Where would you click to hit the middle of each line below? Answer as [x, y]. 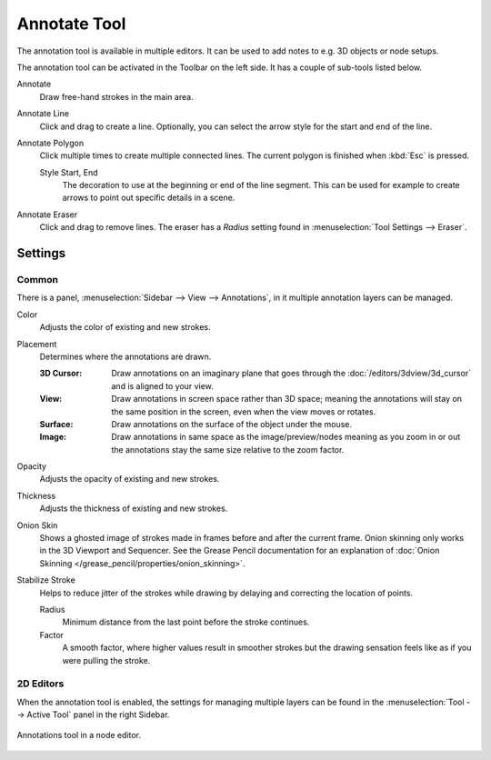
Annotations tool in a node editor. [79, 735]
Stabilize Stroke [46, 580]
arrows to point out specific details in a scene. [149, 198]
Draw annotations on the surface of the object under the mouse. [232, 424]
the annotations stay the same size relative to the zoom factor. [228, 449]
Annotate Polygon [50, 143]
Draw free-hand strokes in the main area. [117, 96]
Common [38, 280]
